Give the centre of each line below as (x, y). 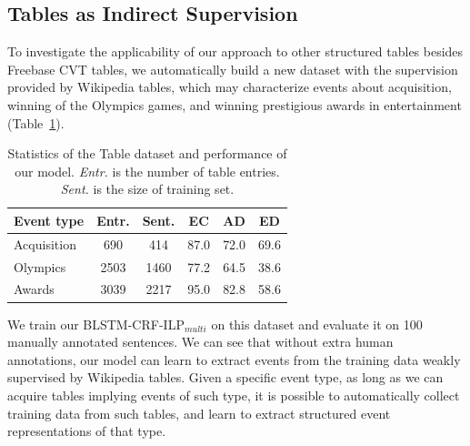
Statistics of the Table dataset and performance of (147, 153)
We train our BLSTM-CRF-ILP (96, 324)
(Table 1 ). (36, 122)
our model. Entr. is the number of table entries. (147, 171)
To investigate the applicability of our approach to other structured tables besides (235, 51)
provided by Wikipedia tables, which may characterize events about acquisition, (230, 87)
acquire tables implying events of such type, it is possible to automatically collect (234, 395)
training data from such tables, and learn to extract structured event (199, 413)
